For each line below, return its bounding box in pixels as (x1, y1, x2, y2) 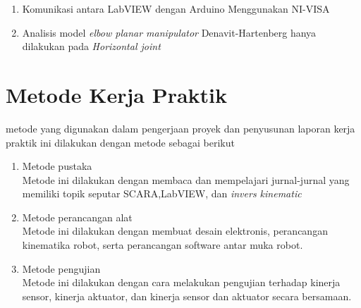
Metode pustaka (22, 159, 92, 173)
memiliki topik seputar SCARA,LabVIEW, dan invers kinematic (22, 186, 302, 201)
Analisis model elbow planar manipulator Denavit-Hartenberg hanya (22, 25, 317, 39)
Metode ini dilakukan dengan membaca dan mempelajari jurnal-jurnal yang (22, 172, 350, 187)
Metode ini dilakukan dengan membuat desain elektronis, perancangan (22, 223, 328, 238)
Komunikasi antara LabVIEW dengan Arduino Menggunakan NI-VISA (22, 1, 330, 16)
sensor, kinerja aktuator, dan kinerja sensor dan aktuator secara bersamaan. (22, 288, 352, 303)
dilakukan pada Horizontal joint (22, 39, 161, 54)
